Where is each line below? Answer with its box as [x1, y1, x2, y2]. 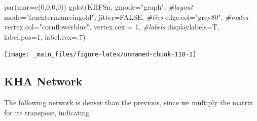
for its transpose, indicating [4, 107, 90, 117]
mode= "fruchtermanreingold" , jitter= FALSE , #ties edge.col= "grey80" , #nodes [4, 11, 248, 22]
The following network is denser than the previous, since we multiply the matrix [4, 97, 253, 108]
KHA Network [4, 73, 83, 89]
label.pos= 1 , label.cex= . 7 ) [4, 31, 86, 42]
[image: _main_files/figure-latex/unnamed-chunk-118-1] [4, 51, 197, 58]
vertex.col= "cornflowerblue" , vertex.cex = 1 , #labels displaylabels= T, [4, 21, 219, 32]
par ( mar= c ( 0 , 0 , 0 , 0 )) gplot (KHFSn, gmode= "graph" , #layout [4, 2, 193, 12]
